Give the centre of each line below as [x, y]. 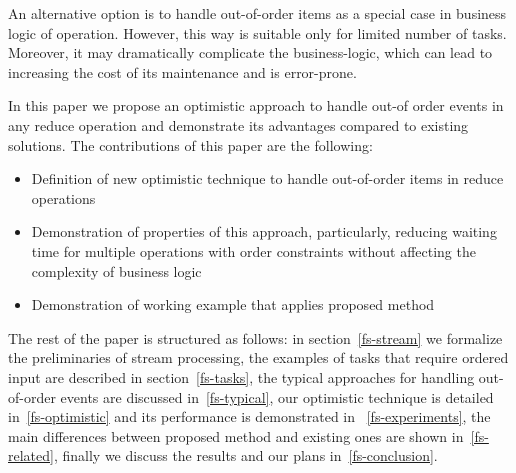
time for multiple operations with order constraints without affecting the [253, 250]
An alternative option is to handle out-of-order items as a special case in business [257, 13]
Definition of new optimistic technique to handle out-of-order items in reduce [267, 178]
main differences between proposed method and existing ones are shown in [236, 435]
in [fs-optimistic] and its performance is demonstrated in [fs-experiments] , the [249, 416]
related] [31, 455]
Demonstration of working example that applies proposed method [233, 304]
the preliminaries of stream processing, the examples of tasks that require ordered [258, 357]
